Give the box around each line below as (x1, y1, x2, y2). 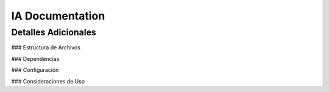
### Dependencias (11, 55, 60, 62)
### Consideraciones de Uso (11, 77, 85, 85)
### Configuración (11, 66, 59, 74)
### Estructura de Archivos (11, 44, 80, 51)
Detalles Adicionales (11, 27, 97, 38)
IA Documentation (11, 9, 105, 23)
